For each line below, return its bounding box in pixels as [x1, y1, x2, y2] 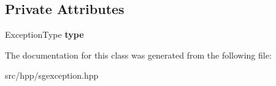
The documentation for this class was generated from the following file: [5, 48, 272, 61]
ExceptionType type [5, 28, 84, 41]
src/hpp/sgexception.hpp [5, 69, 99, 82]
